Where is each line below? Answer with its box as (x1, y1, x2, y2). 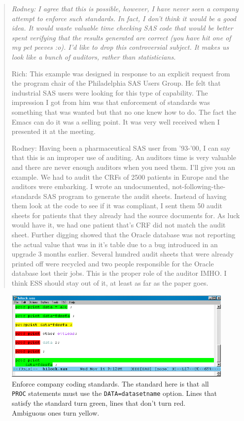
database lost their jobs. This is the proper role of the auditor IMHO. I (11, 268, 227, 278)
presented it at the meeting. (11, 126, 96, 136)
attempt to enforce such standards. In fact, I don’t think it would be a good (11, 13, 237, 23)
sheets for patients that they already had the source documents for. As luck (11, 210, 240, 220)
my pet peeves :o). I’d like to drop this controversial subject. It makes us (11, 42, 229, 52)
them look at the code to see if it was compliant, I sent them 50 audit (11, 200, 222, 211)
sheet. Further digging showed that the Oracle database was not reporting (11, 229, 236, 240)
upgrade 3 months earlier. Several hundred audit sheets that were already (11, 249, 234, 259)
